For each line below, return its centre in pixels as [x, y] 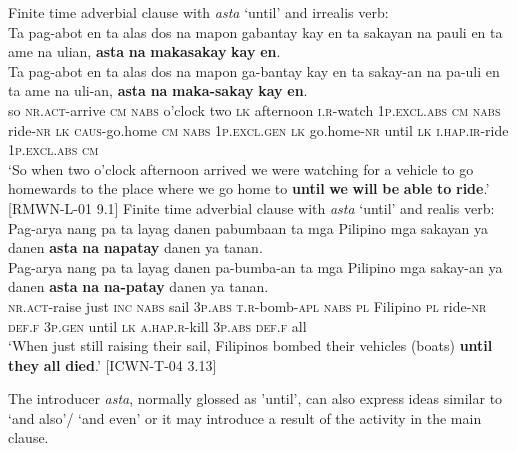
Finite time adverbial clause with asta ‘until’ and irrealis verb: [198, 12]
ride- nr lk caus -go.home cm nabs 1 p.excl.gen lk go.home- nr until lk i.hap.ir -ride [258, 129]
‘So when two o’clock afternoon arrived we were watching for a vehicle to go [241, 168]
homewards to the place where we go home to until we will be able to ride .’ [249, 188]
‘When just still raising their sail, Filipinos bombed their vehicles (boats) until [250, 345]
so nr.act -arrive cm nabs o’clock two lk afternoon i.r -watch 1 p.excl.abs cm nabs [254, 109]
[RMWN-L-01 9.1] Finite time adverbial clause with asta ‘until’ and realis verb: [251, 207]
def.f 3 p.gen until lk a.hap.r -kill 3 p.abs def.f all [157, 325]
